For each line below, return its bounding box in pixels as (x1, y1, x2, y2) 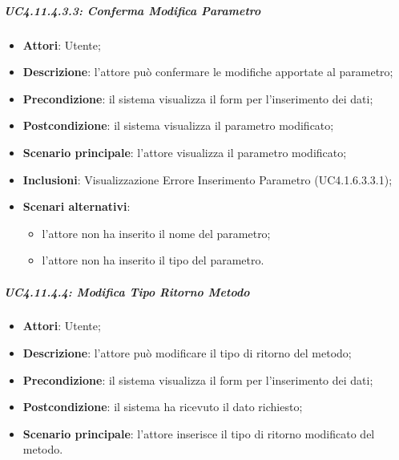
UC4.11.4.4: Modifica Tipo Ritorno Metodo (4, 283, 250, 300)
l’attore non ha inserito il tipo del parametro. (42, 252, 264, 268)
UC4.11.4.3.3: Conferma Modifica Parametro (4, 2, 261, 18)
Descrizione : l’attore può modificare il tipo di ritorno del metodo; (22, 345, 352, 361)
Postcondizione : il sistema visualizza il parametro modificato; (22, 117, 334, 134)
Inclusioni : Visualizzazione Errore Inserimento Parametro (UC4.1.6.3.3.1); (22, 171, 393, 188)
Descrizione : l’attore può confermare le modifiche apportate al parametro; (22, 63, 393, 80)
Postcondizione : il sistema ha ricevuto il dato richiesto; (22, 398, 303, 415)
